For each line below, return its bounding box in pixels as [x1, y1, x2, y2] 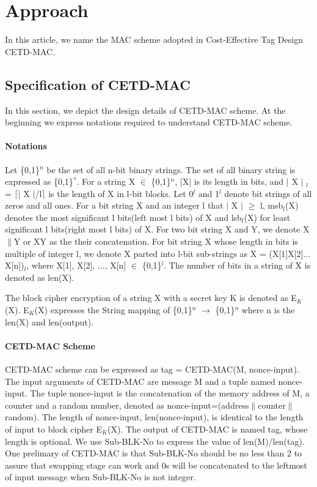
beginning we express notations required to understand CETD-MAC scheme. [5, 116, 293, 128]
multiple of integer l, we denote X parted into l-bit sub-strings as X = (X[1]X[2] [5, 247, 304, 259]
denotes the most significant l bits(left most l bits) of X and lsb [5, 210, 242, 223]
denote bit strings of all [224, 187, 312, 199]
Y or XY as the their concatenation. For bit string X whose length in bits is [13, 235, 298, 248]
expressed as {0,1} [5, 175, 73, 188]
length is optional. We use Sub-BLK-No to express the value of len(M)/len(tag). [5, 434, 305, 447]
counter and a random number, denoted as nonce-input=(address [5, 398, 249, 411]
